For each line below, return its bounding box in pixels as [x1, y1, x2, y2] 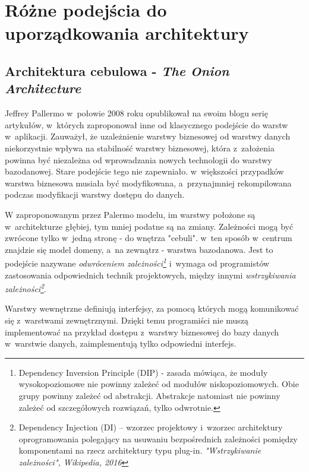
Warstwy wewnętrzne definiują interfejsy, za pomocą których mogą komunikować [5, 302, 299, 315]
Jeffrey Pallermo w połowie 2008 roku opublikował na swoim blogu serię [5, 107, 268, 119]
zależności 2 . [5, 281, 46, 294]
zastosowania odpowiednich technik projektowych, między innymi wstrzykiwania [5, 268, 296, 281]
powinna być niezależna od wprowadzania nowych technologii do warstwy [5, 153, 272, 166]
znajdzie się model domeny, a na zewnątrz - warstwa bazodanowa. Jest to [5, 243, 273, 255]
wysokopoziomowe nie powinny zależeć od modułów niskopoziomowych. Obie [18, 378, 299, 390]
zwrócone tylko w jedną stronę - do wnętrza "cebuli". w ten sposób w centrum [5, 232, 292, 244]
